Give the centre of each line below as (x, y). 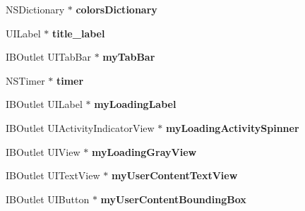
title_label (78, 33)
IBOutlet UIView (43, 151)
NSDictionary (35, 9)
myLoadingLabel (135, 104)
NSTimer (25, 80)
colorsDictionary (116, 9)
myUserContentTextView (174, 175)
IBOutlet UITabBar (48, 57)
